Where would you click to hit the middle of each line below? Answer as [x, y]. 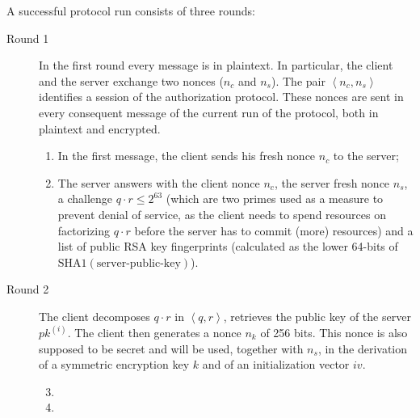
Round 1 [28, 38]
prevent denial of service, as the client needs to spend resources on [222, 214]
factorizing [84, 230]
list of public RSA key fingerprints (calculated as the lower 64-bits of [228, 246]
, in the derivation [363, 348]
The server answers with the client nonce [159, 182]
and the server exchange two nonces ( [131, 80]
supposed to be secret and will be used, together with [171, 348]
